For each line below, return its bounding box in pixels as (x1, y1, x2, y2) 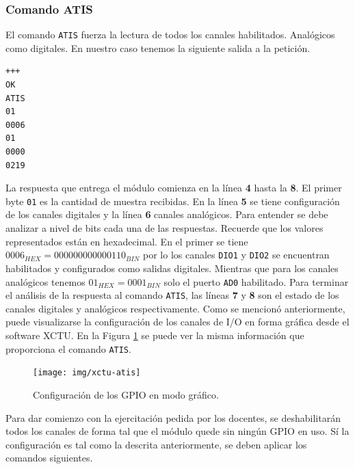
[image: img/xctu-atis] (33, 368, 141, 378)
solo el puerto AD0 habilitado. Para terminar (163, 274, 349, 289)
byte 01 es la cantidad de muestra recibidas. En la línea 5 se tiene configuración (5, 193, 340, 208)
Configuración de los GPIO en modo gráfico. (33, 387, 219, 401)
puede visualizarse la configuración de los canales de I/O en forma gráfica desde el (5, 314, 350, 329)
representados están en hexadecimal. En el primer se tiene (5, 234, 248, 248)
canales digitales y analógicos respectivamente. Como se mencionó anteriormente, (5, 301, 345, 315)
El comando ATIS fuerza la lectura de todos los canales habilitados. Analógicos (5, 27, 335, 42)
